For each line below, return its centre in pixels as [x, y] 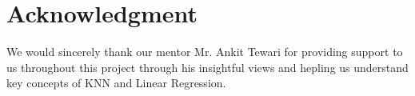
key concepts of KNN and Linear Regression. [116, 83]
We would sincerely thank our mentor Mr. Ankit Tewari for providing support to [205, 52]
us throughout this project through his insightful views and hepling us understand [207, 67]
